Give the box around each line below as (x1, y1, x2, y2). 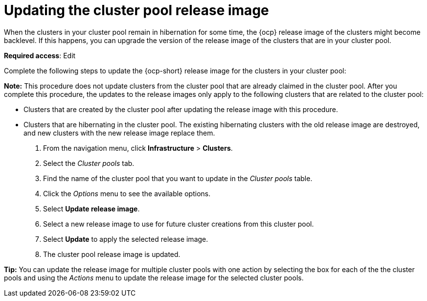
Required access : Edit (4, 51, 76, 60)
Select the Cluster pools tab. (43, 159, 135, 167)
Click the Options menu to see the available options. (43, 189, 211, 198)
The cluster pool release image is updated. (43, 250, 180, 258)
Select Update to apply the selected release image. (43, 234, 208, 243)
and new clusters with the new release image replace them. (23, 128, 215, 137)
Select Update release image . (43, 204, 140, 213)
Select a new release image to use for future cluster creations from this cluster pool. (43, 219, 314, 228)
